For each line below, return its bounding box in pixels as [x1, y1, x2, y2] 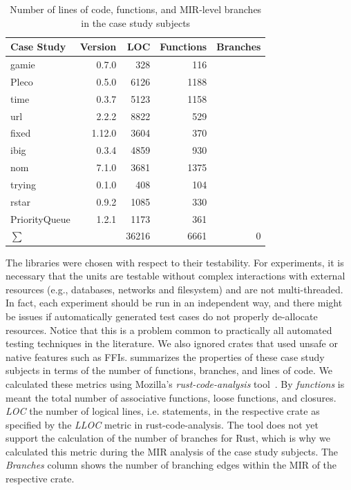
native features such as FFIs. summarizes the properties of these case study [6, 349, 325, 364]
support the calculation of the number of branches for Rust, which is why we [6, 431, 331, 445]
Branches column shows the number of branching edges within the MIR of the [6, 458, 337, 472]
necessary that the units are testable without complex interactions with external [6, 268, 345, 283]
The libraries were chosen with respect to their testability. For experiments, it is [6, 255, 344, 269]
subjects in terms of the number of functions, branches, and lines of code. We [6, 363, 333, 378]
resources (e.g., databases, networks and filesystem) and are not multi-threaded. [6, 282, 343, 296]
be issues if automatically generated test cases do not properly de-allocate [6, 308, 318, 323]
